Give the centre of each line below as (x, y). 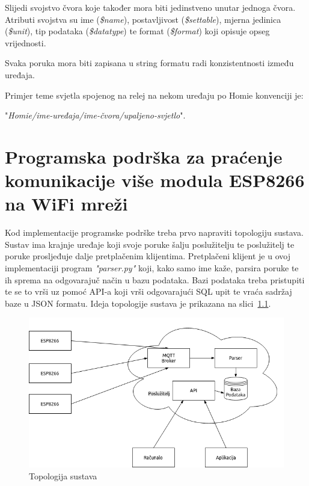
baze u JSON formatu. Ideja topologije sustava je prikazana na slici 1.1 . (138, 303)
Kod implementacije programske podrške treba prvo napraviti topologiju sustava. (154, 232)
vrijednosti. (26, 42)
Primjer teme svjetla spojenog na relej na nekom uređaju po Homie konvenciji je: (154, 95)
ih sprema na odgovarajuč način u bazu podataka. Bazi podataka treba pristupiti (155, 279)
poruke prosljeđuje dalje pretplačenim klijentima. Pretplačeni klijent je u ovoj (148, 256)
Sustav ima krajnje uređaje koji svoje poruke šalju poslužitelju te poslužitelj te (150, 244)
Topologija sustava (63, 475)
